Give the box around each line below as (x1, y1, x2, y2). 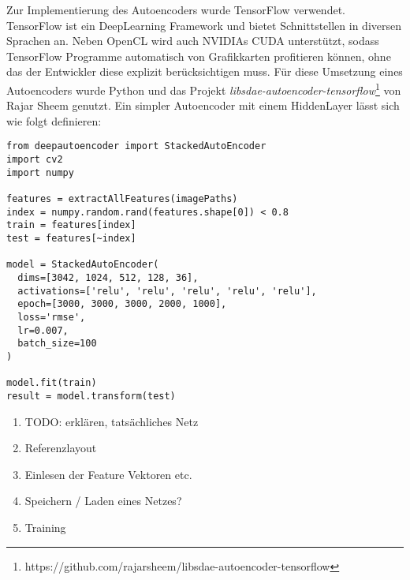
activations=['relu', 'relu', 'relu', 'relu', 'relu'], (17, 285, 317, 297)
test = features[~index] (6, 233, 136, 244)
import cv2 (6, 154, 63, 166)
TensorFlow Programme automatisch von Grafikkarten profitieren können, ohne (6, 47, 391, 64)
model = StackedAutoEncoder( (6, 259, 159, 271)
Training (24, 518, 66, 535)
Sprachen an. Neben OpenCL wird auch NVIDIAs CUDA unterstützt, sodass (6, 32, 379, 49)
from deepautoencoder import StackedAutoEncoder (6, 140, 266, 152)
